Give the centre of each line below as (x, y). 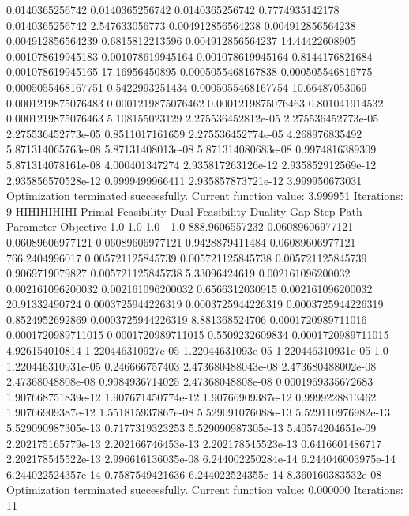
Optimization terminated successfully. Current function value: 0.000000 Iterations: (205, 490)
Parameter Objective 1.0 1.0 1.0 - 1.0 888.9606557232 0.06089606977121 (180, 226)
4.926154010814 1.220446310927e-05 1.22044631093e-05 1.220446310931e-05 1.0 (197, 350)
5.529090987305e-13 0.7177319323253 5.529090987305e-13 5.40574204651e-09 (191, 428)
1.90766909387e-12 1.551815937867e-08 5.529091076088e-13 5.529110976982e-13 (199, 412)
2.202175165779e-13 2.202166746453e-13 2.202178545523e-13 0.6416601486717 (194, 443)
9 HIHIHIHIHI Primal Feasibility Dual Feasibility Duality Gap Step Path (184, 211)
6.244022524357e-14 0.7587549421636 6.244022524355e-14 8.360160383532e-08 (194, 474)
